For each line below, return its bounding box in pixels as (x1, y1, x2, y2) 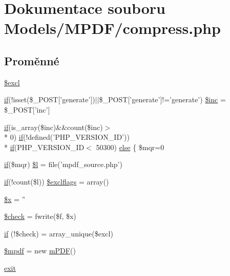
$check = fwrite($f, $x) (4, 211, 76, 222)
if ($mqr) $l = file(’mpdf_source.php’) (4, 159, 122, 170)
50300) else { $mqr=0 (96, 141, 164, 152)
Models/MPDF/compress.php (4, 17, 221, 39)
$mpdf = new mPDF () (4, 245, 76, 256)
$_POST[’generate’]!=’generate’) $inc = (99, 94, 226, 105)
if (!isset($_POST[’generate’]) (4, 94, 95, 105)
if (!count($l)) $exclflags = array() (4, 176, 109, 187)
